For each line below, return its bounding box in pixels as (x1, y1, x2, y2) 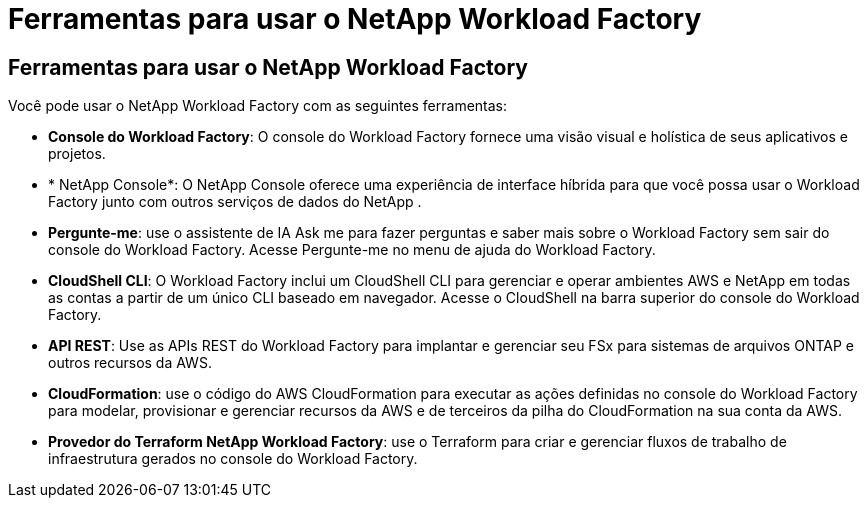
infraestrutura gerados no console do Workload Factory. (48, 450, 418, 468)
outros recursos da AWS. (48, 354, 212, 372)
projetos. (48, 145, 106, 163)
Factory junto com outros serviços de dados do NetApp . (48, 193, 422, 211)
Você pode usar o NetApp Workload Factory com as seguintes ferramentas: (8, 97, 508, 115)
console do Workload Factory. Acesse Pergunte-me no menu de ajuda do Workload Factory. (48, 241, 656, 259)
